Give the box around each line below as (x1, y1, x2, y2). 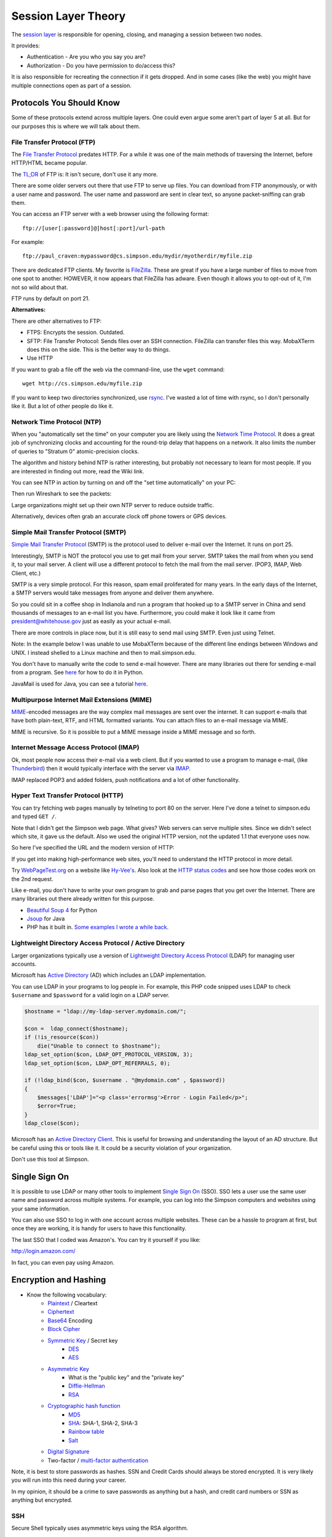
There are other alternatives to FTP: (11, 317, 102, 325)
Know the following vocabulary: (26, 1291, 107, 1298)
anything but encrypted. (11, 1496, 73, 1504)
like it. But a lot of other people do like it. (11, 402, 114, 409)
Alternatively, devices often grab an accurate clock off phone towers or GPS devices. (11, 513, 227, 520)
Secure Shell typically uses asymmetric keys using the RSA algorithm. (11, 1525, 189, 1532)
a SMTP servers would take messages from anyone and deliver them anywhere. (11, 589, 215, 596)
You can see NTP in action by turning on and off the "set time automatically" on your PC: (11, 479, 236, 486)
